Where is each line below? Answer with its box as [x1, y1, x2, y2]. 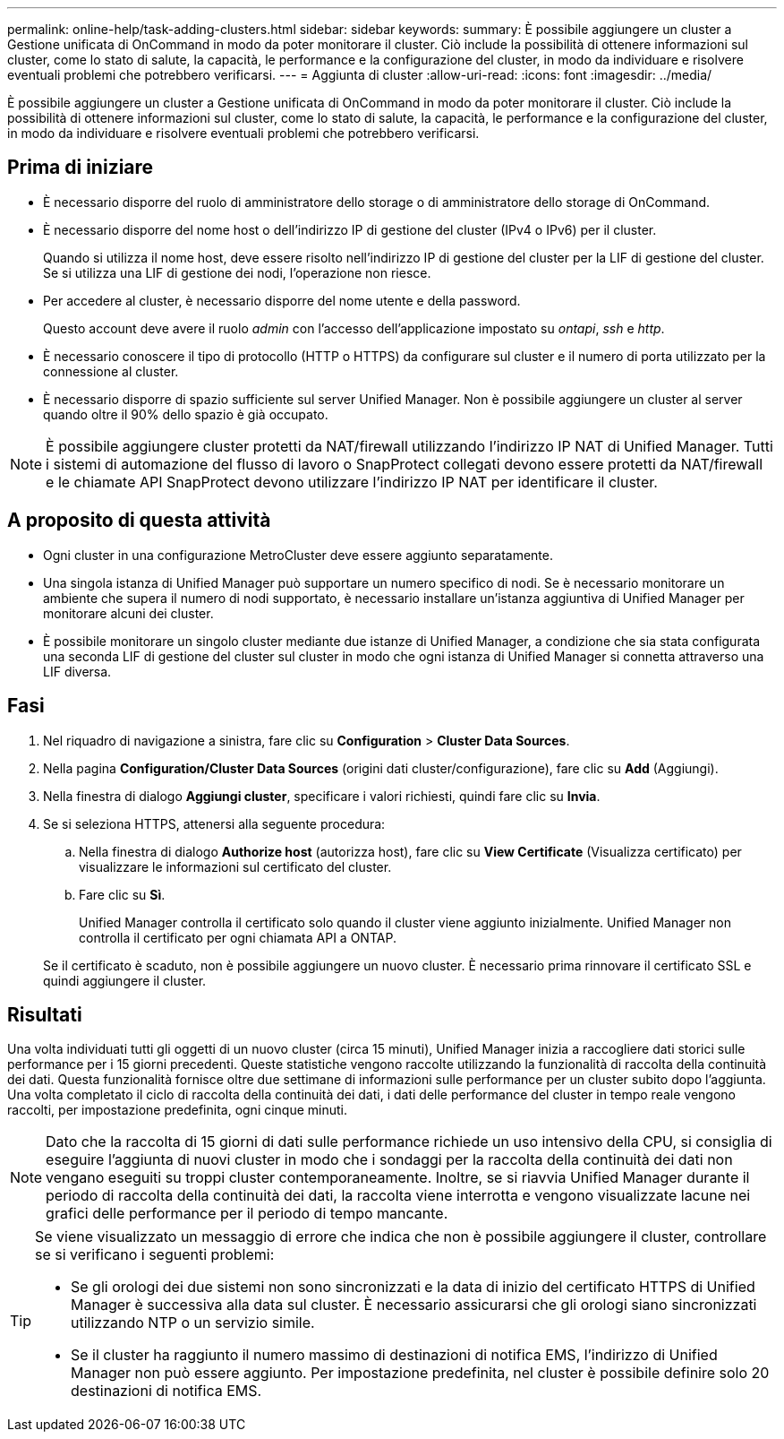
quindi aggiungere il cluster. [43, 972, 207, 988]
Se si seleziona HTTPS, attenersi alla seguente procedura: [43, 815, 386, 832]
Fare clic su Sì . [79, 886, 166, 902]
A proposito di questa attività [7, 509, 271, 532]
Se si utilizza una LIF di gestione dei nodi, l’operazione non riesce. [43, 264, 431, 280]
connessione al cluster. [43, 363, 179, 379]
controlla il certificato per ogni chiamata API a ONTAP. [79, 929, 396, 945]
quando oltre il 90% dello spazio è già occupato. [43, 406, 328, 422]
